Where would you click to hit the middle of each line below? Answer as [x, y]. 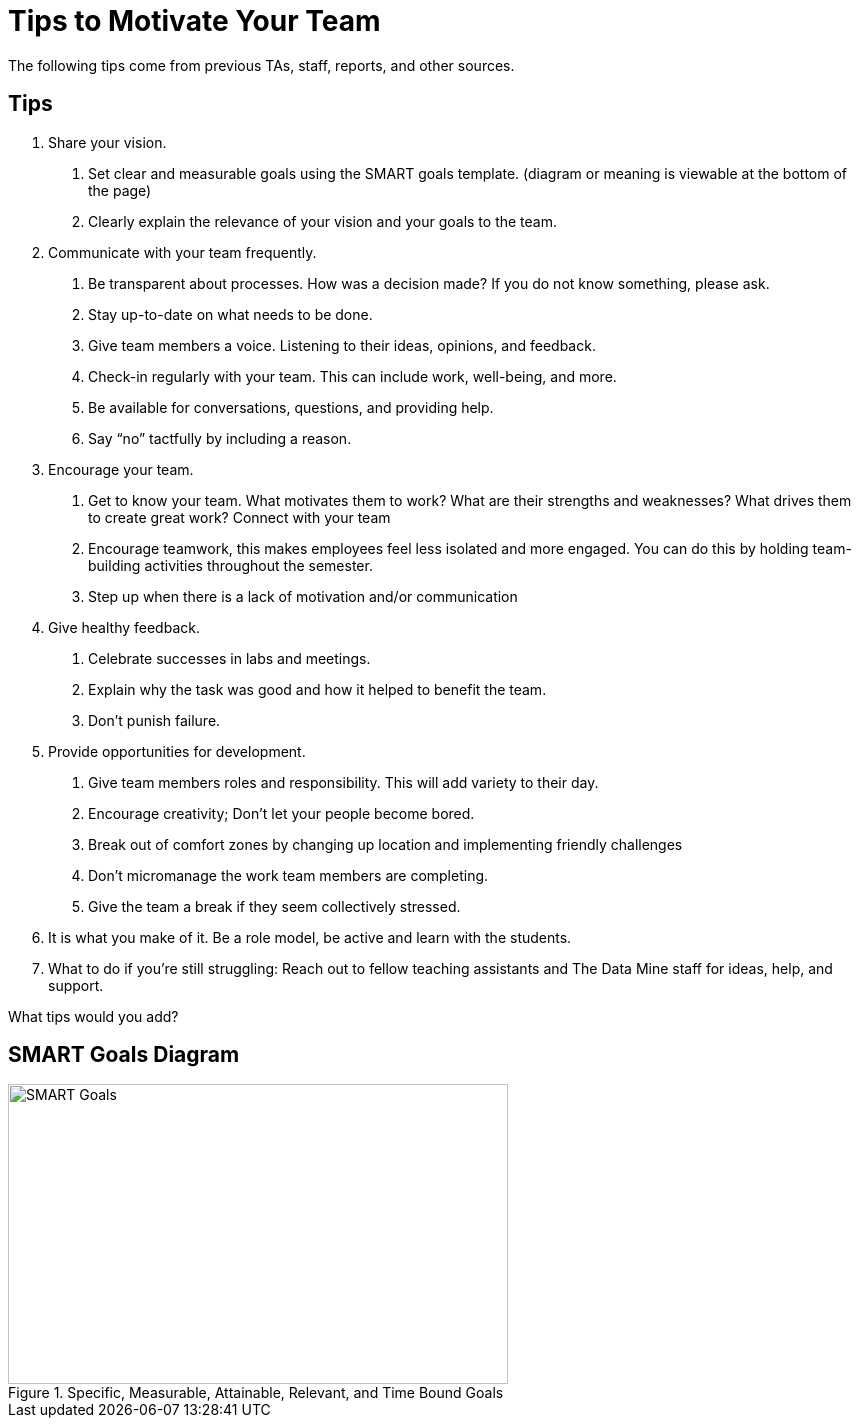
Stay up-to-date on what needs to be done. [230, 314]
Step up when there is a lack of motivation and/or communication [303, 596]
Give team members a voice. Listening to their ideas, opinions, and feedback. [342, 345]
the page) [120, 190]
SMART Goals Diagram [124, 1055]
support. [76, 985]
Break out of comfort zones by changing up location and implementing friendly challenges [385, 844]
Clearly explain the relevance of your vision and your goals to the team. [322, 221]
